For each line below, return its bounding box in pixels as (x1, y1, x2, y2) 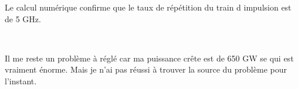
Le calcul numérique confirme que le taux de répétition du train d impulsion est (5, 1, 292, 13)
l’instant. (5, 74, 37, 87)
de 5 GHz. (5, 12, 41, 25)
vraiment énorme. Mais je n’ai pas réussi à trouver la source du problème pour (5, 63, 287, 76)
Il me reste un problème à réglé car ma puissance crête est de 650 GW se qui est (5, 52, 294, 64)
